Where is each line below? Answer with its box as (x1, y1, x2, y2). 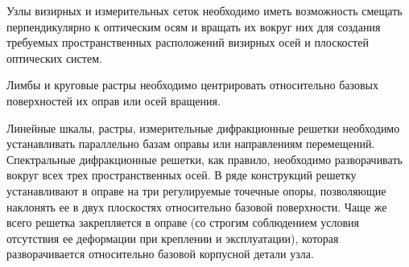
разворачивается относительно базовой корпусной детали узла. (6, 245, 314, 262)
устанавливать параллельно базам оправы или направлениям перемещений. (6, 135, 375, 152)
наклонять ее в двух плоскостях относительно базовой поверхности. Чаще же (6, 198, 387, 215)
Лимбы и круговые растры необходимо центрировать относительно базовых (6, 76, 378, 93)
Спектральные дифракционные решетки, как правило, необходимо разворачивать (6, 150, 403, 167)
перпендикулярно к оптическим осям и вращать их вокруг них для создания (6, 18, 381, 35)
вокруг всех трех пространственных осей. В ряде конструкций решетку (6, 166, 357, 183)
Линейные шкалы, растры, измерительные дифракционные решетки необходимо (6, 119, 400, 136)
